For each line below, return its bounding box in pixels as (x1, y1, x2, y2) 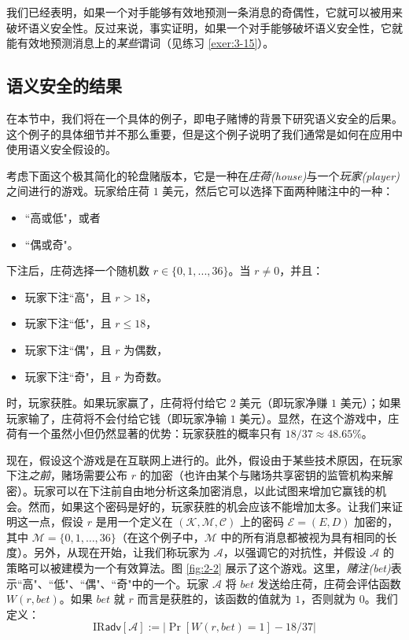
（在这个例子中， (116, 528, 204, 545)
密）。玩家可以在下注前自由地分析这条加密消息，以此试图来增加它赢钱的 (6, 483, 375, 499)
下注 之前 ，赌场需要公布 (6, 467, 127, 483)
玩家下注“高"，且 (24, 288, 112, 305)
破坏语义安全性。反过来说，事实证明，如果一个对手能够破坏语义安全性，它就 (6, 19, 403, 35)
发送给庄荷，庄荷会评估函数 (257, 575, 401, 591)
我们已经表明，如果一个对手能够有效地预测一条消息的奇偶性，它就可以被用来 (6, 4, 403, 20)
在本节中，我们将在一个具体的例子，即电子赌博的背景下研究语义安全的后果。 (6, 109, 403, 126)
